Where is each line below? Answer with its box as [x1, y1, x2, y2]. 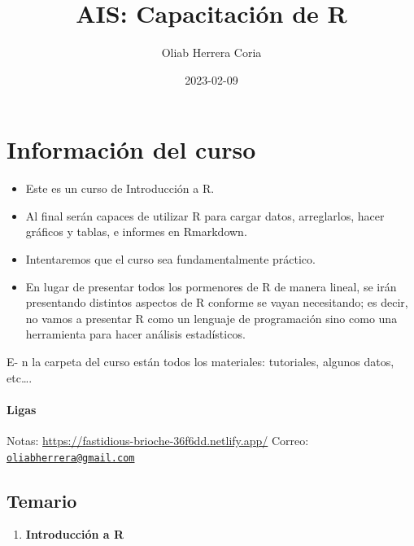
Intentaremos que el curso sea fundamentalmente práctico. [25, 251, 316, 268]
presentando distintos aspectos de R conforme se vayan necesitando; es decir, [25, 294, 408, 311]
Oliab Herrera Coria [161, 44, 262, 61]
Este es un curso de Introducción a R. [25, 180, 215, 197]
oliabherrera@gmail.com [7, 452, 135, 464]
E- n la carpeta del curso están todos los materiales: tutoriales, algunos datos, [7, 353, 394, 369]
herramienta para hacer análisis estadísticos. [25, 325, 246, 343]
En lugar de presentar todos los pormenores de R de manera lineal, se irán [25, 277, 397, 295]
